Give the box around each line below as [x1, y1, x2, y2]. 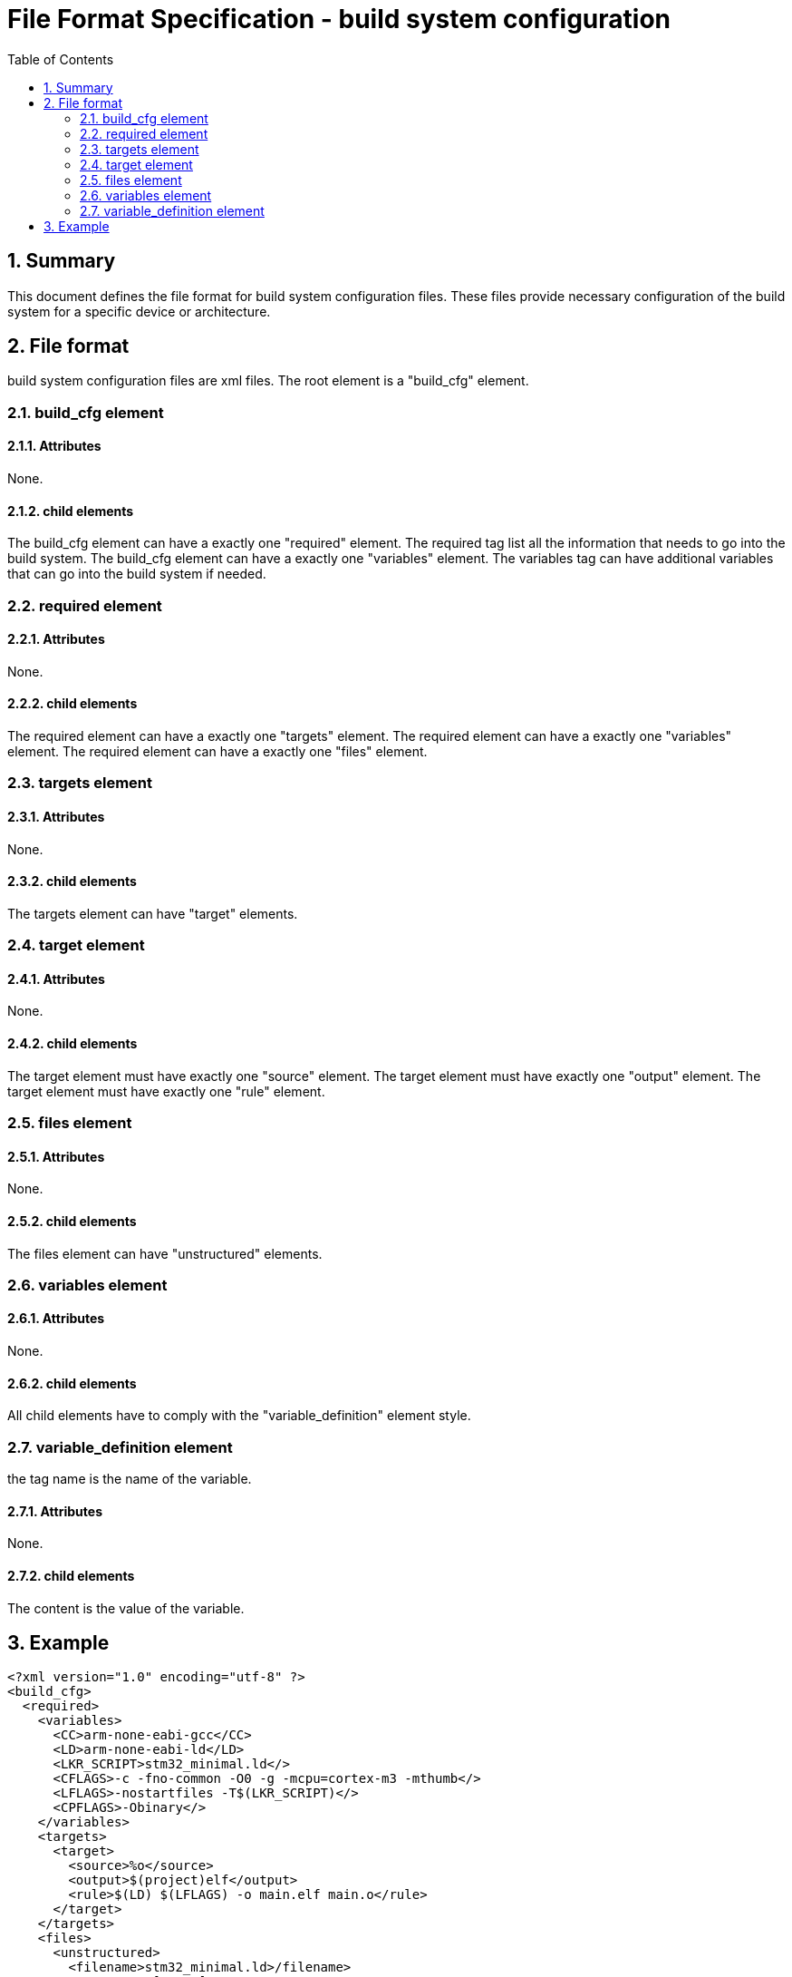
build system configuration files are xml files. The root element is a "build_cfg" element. [7, 373, 529, 389]
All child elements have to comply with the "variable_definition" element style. [7, 1407, 471, 1424]
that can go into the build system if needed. [7, 566, 266, 582]
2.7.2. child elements [7, 1567, 135, 1583]
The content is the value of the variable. [7, 1600, 245, 1616]
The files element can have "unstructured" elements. [7, 1245, 323, 1261]
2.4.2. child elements [7, 1036, 138, 1052]
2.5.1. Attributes [7, 1148, 105, 1164]
